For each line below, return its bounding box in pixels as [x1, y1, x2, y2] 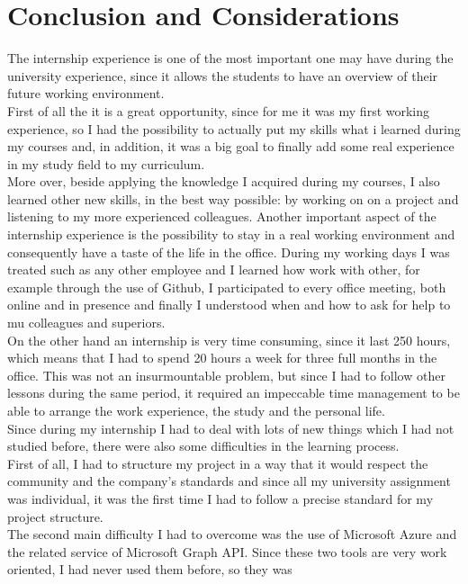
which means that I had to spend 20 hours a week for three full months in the [7, 348, 437, 367]
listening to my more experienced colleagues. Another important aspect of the [7, 207, 436, 226]
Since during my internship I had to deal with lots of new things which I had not [7, 418, 454, 437]
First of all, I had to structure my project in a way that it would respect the [7, 454, 428, 472]
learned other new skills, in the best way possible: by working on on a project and [7, 189, 459, 208]
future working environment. [7, 84, 165, 103]
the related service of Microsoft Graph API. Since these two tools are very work [7, 542, 447, 561]
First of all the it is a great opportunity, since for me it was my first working [7, 101, 430, 120]
